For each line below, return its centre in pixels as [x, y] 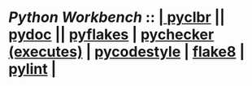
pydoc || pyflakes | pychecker [111, 34]
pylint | [33, 69]
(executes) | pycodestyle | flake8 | [127, 52]
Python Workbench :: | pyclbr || [117, 17]
